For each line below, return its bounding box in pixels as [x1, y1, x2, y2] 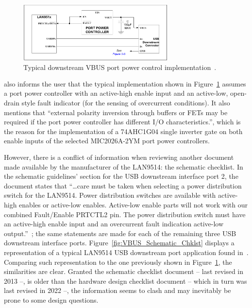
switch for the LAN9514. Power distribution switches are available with [4, 190, 216, 200]
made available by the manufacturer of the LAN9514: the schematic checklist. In [4, 161, 243, 171]
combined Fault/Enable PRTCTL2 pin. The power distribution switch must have [4, 209, 246, 219]
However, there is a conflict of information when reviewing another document [4, 152, 234, 162]
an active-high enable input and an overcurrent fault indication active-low [4, 219, 224, 229]
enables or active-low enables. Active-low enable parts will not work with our [19, 199, 248, 209]
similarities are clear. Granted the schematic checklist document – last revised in [4, 266, 244, 276]
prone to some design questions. [4, 294, 99, 305]
